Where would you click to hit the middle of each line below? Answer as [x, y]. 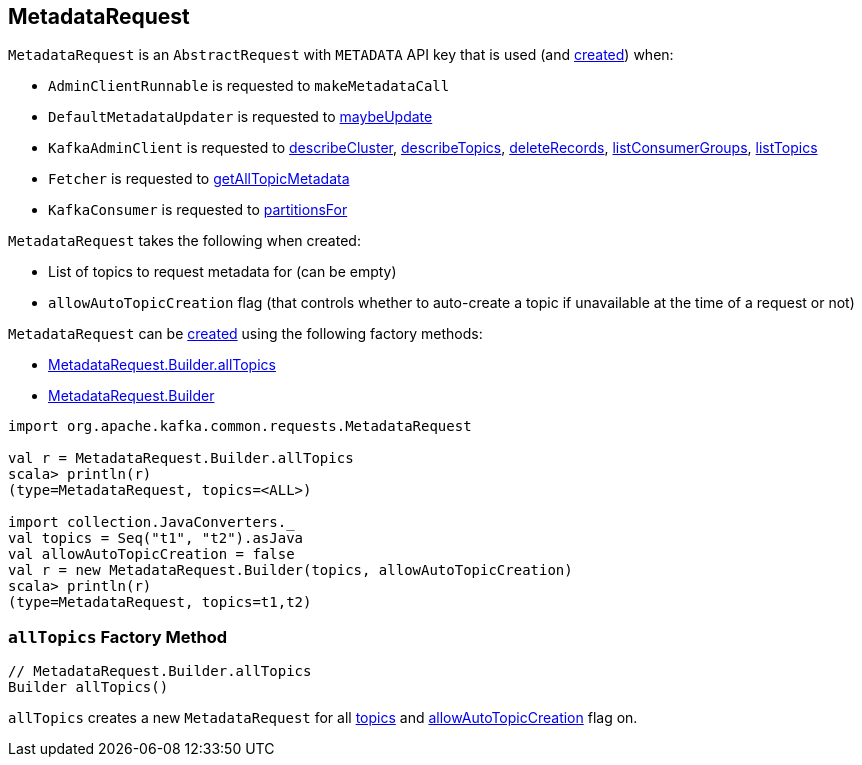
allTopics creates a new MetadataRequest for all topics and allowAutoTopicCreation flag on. [323, 718]
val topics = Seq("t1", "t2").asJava [156, 538]
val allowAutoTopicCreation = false [151, 554]
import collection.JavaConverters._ [151, 522]
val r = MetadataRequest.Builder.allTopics [181, 458]
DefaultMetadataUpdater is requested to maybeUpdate [240, 117]
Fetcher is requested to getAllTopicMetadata [199, 179]
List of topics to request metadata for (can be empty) [222, 272]
